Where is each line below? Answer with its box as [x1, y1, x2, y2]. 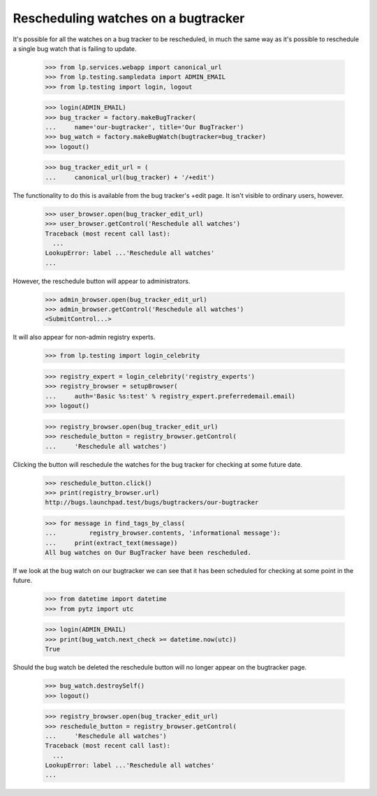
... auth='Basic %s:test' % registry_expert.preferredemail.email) [45, 392, 296, 400]
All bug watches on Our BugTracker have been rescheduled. [45, 549, 251, 557]
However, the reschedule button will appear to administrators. [13, 277, 191, 285]
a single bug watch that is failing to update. [13, 44, 137, 52]
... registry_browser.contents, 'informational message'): [45, 529, 281, 537]
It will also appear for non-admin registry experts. [13, 333, 156, 342]
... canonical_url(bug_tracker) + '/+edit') [45, 173, 215, 181]
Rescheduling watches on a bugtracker [13, 10, 245, 26]
